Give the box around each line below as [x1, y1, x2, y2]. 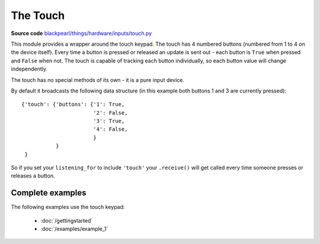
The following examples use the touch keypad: [11, 204, 125, 211]
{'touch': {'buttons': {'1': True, [21, 101, 125, 108]
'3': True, [92, 118, 125, 125]
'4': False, [92, 126, 128, 133]
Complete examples [11, 188, 87, 198]
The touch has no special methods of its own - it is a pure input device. [11, 76, 185, 83]
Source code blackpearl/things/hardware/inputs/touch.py [11, 30, 152, 37]
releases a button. [11, 172, 56, 179]
